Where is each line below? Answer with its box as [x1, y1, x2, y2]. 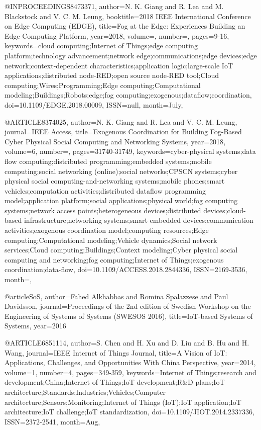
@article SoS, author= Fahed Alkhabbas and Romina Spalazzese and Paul [5, 291, 228, 301]
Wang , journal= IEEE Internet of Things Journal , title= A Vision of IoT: [5, 347, 227, 358]
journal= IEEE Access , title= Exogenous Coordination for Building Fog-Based [5, 126, 242, 137]
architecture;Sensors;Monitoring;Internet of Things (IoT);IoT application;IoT [5, 396, 241, 407]
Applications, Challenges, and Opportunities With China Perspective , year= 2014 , [5, 357, 256, 368]
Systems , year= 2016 [5, 320, 66, 331]
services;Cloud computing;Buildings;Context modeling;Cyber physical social [5, 244, 238, 255]
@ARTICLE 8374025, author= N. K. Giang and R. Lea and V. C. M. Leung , [5, 116, 237, 127]
